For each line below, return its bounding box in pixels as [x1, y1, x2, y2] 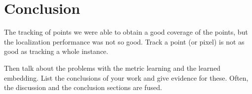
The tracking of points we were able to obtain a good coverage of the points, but [4, 27, 248, 37]
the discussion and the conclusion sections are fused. [4, 82, 162, 93]
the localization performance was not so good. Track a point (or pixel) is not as [4, 36, 245, 47]
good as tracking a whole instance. [4, 46, 108, 56]
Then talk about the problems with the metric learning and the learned [4, 62, 221, 73]
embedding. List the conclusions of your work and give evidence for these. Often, [4, 72, 249, 83]
